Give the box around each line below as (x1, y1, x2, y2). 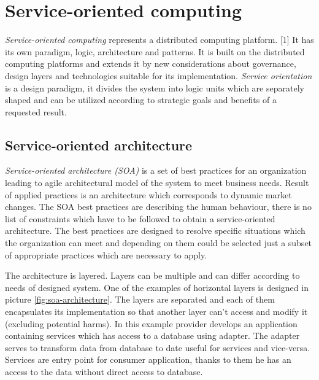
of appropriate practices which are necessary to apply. (5, 248, 207, 261)
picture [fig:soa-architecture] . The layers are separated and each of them (5, 293, 275, 306)
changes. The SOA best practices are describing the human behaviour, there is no (5, 200, 312, 213)
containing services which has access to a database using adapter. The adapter (5, 329, 300, 342)
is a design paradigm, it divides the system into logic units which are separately (5, 81, 304, 94)
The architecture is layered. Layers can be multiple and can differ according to (5, 269, 300, 282)
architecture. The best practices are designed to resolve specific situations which (5, 224, 306, 237)
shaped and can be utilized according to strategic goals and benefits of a (5, 93, 277, 106)
